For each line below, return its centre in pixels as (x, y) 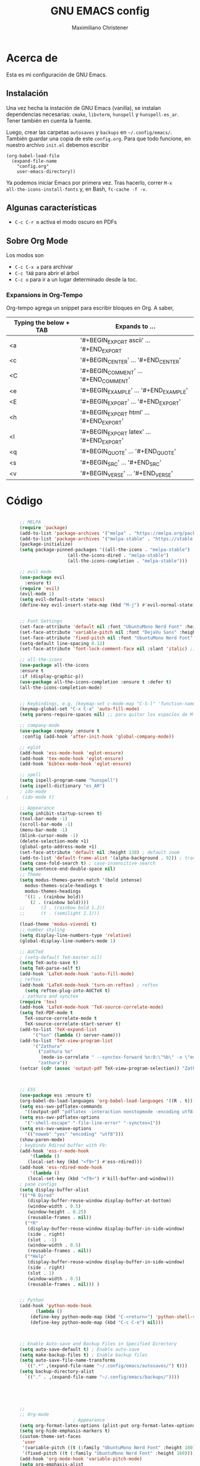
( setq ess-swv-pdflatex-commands (61, 1106)
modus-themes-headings (53, 891)
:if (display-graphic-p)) (51, 676)
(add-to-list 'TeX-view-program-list (66, 1041)
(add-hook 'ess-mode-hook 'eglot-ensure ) (71, 753)
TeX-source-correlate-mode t (61, 1018)
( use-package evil (42, 577)
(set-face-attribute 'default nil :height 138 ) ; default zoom (99, 852)
